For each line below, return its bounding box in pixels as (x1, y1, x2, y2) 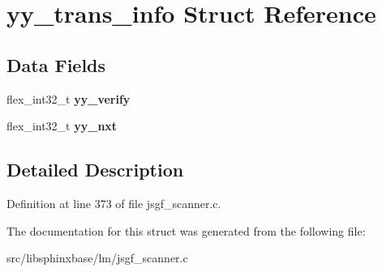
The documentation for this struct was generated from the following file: (6, 222, 366, 239)
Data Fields (6, 52, 106, 77)
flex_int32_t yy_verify (6, 90, 131, 107)
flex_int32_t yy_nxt (6, 117, 118, 134)
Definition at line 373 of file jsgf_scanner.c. (6, 194, 221, 211)
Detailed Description (6, 157, 184, 182)
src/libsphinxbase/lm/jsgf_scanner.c (6, 249, 188, 266)
